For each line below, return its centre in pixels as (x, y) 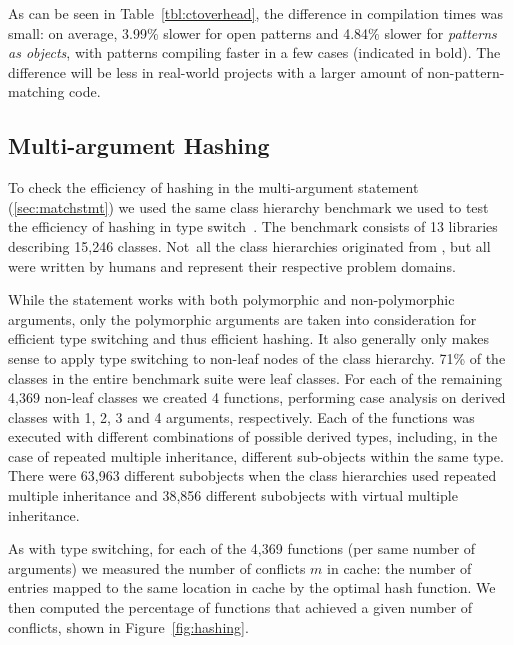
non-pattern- (466, 71)
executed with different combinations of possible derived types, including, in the (253, 436)
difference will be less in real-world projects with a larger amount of (215, 71)
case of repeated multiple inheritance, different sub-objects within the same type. (256, 455)
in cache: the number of (399, 567)
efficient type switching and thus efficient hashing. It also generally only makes (249, 338)
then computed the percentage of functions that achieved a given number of (240, 607)
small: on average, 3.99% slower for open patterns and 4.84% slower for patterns (252, 32)
